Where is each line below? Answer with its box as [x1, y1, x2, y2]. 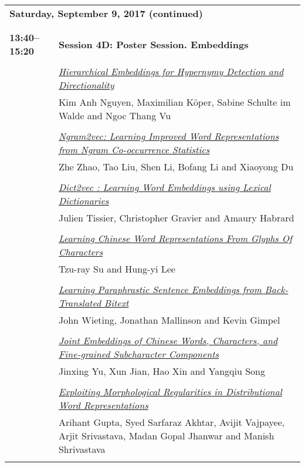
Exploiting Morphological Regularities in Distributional [58, 385, 282, 398]
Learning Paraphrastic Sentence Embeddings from [58, 283, 262, 296]
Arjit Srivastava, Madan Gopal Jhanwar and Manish [58, 429, 274, 442]
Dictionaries [58, 194, 109, 207]
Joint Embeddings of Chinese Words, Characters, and [58, 334, 278, 347]
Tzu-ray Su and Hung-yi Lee [58, 262, 175, 276]
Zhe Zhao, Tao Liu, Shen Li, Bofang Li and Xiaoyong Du [58, 160, 294, 173]
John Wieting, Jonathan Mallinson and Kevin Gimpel [58, 313, 280, 327]
